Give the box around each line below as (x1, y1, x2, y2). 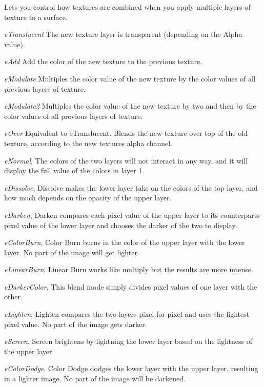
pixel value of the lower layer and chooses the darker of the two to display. (4, 219, 237, 230)
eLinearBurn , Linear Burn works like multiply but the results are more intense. (4, 264, 253, 275)
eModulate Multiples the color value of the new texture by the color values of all (4, 73, 256, 84)
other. (4, 291, 23, 302)
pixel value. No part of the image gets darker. (4, 318, 147, 329)
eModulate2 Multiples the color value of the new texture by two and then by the (4, 100, 256, 111)
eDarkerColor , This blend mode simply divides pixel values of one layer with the (4, 281, 257, 292)
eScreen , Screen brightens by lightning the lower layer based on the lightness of (4, 336, 252, 347)
